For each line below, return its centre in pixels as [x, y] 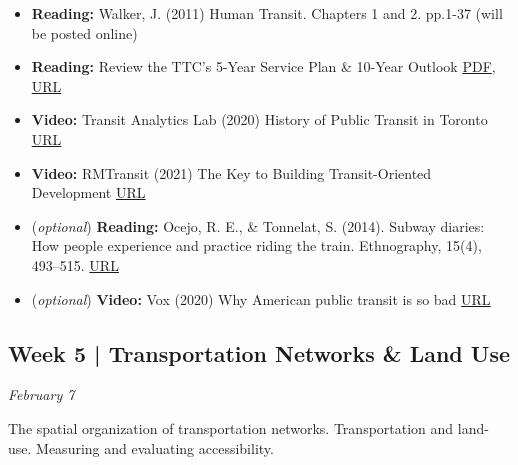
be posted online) [84, 32]
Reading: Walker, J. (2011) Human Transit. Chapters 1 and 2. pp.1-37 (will [267, 13]
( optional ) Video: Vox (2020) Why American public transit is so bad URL [261, 298]
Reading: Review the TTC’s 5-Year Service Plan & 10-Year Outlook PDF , [263, 66]
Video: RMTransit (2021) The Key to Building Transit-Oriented [231, 172]
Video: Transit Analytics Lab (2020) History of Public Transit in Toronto [259, 119]
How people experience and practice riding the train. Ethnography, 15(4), [256, 245]
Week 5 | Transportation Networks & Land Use [259, 352]
